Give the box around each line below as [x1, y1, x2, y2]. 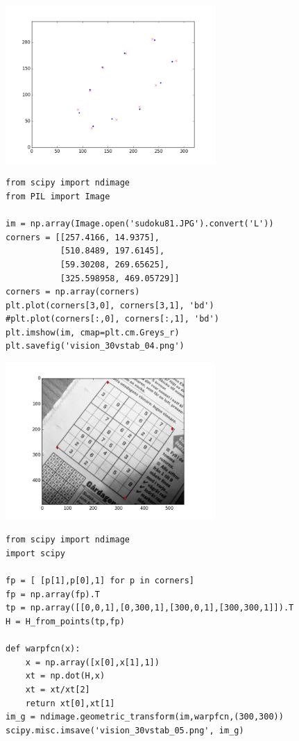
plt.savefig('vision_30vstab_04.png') [6, 341, 185, 351]
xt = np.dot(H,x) [25, 671, 105, 681]
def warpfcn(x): [6, 644, 80, 654]
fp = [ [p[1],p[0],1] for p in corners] [6, 576, 195, 586]
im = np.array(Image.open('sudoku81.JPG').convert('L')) [6, 219, 274, 229]
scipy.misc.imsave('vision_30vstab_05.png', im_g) [6, 725, 244, 735]
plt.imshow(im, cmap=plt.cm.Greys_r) [6, 327, 180, 338]
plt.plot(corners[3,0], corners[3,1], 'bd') [6, 300, 214, 310]
